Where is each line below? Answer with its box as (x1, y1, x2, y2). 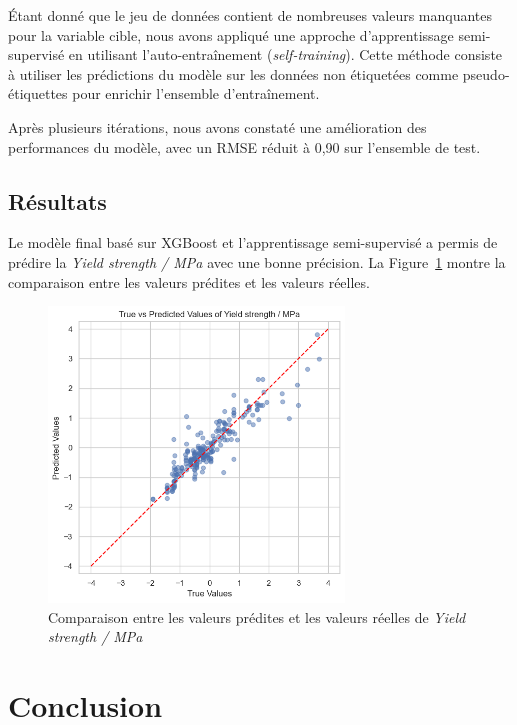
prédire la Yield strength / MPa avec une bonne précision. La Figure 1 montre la (8, 251, 506, 272)
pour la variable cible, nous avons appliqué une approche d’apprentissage (8, 24, 454, 45)
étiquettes (8, 83, 68, 104)
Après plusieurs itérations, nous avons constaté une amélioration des (8, 116, 427, 137)
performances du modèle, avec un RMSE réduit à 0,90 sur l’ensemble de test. (8, 136, 481, 157)
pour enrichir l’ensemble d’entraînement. (72, 83, 320, 104)
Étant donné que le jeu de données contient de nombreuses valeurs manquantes (8, 5, 493, 25)
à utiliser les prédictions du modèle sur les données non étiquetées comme (8, 63, 459, 84)
